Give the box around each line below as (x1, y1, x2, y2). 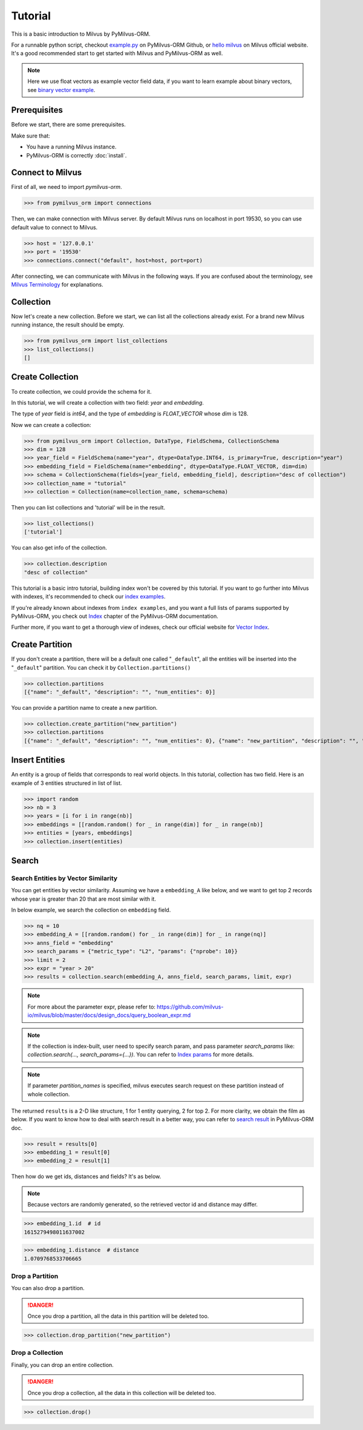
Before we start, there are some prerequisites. (11, 121, 126, 128)
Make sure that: (11, 132, 51, 139)
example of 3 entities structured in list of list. (11, 779, 122, 787)
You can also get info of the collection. (11, 544, 107, 551)
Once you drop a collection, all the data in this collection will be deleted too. (27, 1389, 216, 1396)
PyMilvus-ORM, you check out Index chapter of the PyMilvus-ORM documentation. (11, 612, 218, 620)
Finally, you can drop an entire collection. (11, 1361, 114, 1368)
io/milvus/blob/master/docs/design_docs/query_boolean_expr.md (27, 1011, 191, 1019)
